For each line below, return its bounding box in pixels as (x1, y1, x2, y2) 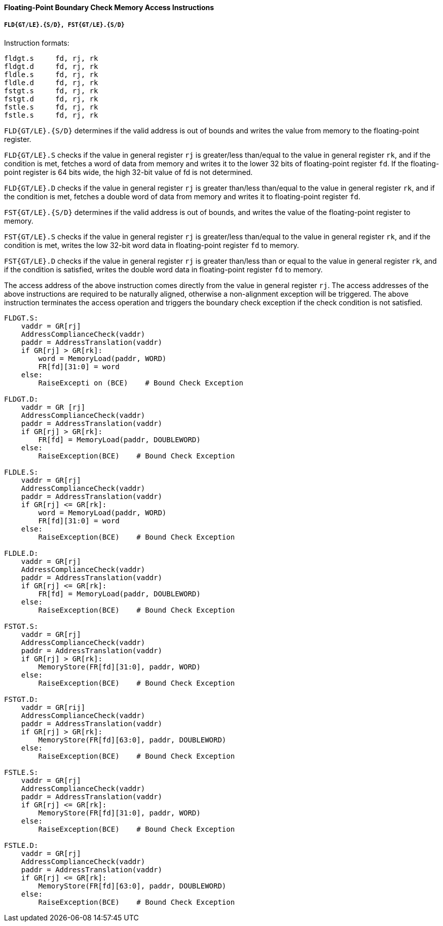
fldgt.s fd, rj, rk (4, 54, 98, 62)
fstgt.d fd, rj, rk (4, 94, 98, 103)
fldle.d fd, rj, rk (4, 78, 98, 87)
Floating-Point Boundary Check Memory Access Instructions (4, 3, 214, 12)
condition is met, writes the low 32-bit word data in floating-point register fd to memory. (4, 240, 299, 250)
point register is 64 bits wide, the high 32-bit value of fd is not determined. (4, 167, 253, 176)
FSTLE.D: (4, 841, 39, 849)
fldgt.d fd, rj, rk (4, 62, 98, 70)
